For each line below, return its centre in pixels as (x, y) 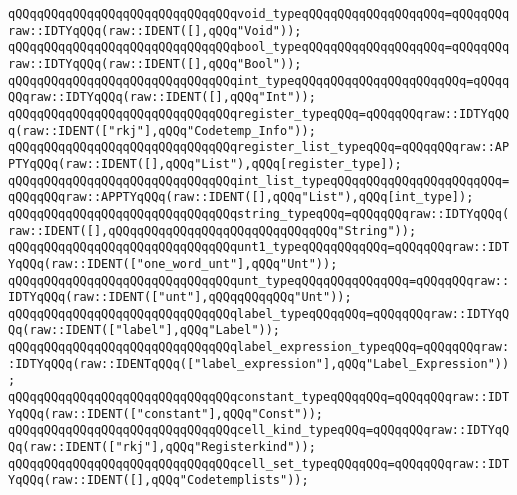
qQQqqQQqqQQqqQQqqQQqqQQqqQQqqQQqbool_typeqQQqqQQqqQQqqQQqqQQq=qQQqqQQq (259, 47)
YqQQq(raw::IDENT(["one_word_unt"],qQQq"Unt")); (173, 263)
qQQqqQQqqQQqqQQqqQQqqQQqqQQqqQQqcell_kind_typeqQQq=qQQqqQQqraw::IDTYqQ (259, 430)
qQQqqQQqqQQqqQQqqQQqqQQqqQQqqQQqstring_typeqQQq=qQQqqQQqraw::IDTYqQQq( (259, 213)
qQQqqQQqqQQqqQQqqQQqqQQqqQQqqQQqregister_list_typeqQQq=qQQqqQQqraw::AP (259, 147)
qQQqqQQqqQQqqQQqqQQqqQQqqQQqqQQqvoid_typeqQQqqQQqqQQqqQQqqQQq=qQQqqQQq (259, 14)
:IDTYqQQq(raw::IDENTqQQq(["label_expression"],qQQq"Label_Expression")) (259, 363)
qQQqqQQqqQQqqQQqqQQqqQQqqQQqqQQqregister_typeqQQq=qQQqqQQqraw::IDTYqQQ (259, 113)
